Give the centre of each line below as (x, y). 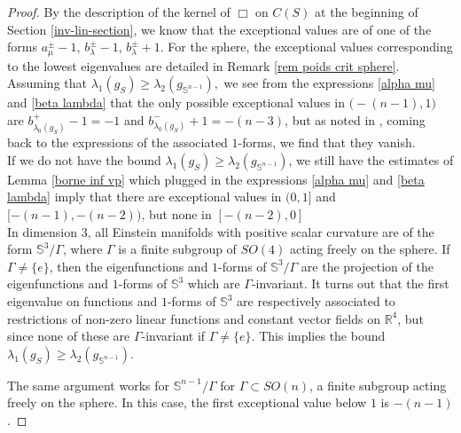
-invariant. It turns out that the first (350, 283)
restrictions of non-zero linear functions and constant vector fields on (194, 318)
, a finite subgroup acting (378, 385)
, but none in (176, 214)
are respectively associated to (316, 301)
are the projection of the (367, 266)
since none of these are (69, 336)
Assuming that (47, 83)
